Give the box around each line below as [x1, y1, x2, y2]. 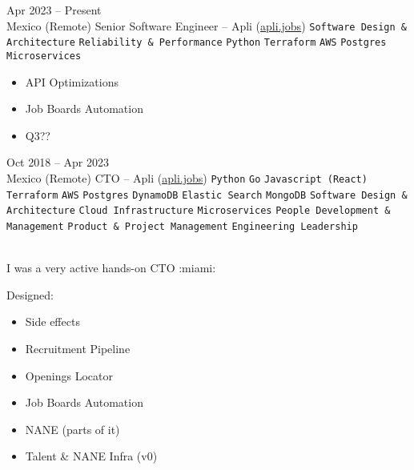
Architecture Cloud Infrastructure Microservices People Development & [6, 205, 391, 217]
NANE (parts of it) [25, 420, 120, 437]
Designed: [6, 286, 54, 303]
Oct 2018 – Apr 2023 [6, 154, 109, 171]
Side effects [25, 313, 80, 330]
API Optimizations [25, 73, 119, 90]
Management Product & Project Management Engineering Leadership [6, 220, 358, 232]
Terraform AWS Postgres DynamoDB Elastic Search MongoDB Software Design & [6, 189, 408, 201]
